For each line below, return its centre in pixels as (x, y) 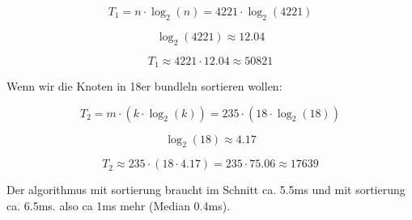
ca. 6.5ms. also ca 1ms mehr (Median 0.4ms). (119, 206)
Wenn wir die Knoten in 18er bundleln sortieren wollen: (144, 86)
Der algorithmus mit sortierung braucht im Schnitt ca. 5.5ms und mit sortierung (206, 190)
